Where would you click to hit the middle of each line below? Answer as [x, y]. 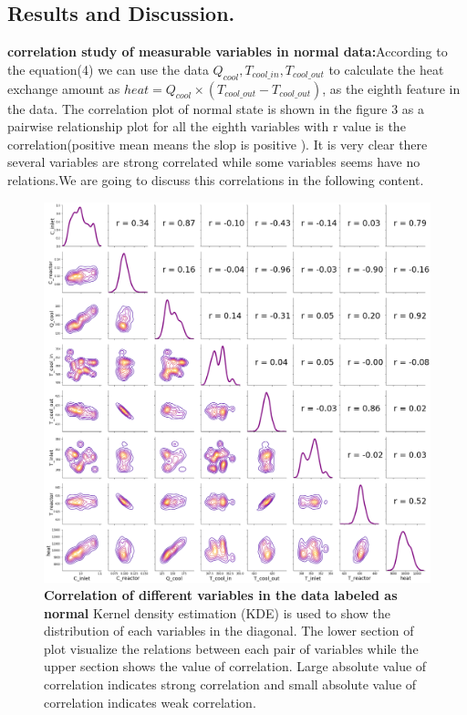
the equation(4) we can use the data [108, 69]
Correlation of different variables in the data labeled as [221, 595]
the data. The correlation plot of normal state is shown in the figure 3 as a [216, 108]
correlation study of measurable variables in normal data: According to [228, 52]
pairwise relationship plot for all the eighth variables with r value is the [207, 126]
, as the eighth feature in [391, 88]
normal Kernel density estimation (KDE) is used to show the [217, 612]
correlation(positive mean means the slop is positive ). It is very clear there [218, 144]
